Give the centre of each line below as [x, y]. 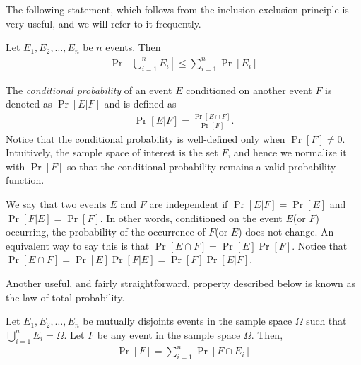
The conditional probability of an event [89, 89]
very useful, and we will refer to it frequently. [103, 23]
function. [25, 180]
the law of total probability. [65, 297]
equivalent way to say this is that [78, 245]
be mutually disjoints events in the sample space [188, 321]
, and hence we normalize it [287, 152]
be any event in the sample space [169, 334]
